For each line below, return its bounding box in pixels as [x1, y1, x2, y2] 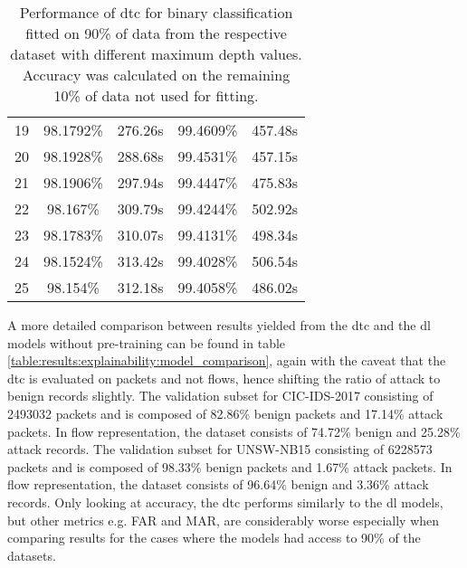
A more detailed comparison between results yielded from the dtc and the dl [7, 316, 431, 334]
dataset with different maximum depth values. [10, 43, 302, 64]
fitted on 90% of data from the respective [25, 23, 287, 43]
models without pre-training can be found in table [7, 333, 286, 352]
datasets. [7, 545, 56, 564]
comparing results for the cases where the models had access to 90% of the [7, 528, 421, 547]
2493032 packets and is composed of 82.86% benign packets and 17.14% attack [7, 403, 443, 422]
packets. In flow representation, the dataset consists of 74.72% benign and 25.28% [7, 421, 461, 440]
